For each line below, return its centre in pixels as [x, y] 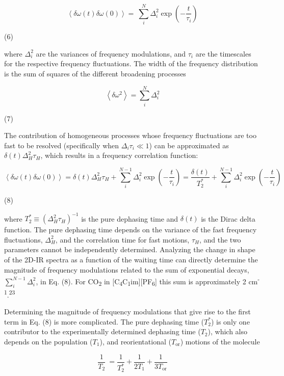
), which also [227, 331]
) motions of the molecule [220, 341]
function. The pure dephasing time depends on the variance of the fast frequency [131, 230]
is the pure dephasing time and [130, 218]
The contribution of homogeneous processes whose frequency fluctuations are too [130, 135]
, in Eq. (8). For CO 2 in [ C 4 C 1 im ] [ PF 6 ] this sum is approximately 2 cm [147, 282]
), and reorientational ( [135, 341]
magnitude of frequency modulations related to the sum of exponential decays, [127, 269]
